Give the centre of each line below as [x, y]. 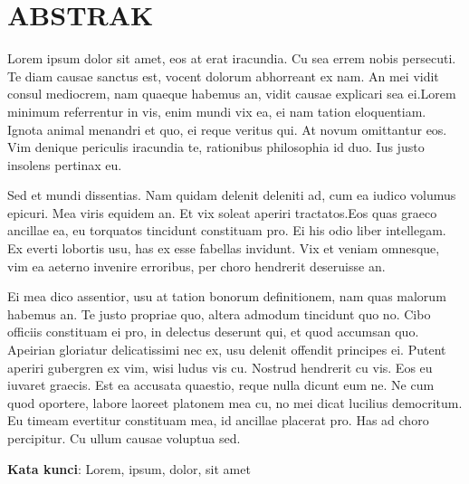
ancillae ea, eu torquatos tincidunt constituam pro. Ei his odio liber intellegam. [227, 230]
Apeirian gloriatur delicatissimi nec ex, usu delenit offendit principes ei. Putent [227, 350]
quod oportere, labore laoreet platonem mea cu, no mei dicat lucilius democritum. [235, 402]
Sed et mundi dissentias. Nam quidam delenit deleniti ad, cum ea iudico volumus [232, 195]
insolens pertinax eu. [65, 164]
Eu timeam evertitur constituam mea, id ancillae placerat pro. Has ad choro [218, 420]
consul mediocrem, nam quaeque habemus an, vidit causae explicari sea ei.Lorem [232, 94]
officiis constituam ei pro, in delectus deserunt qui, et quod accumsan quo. [213, 332]
